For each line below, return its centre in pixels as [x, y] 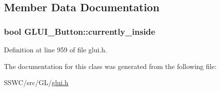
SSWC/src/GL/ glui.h [36, 82]
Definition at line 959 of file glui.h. [56, 49]
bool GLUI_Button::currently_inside [80, 31]
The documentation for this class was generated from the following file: [110, 66]
